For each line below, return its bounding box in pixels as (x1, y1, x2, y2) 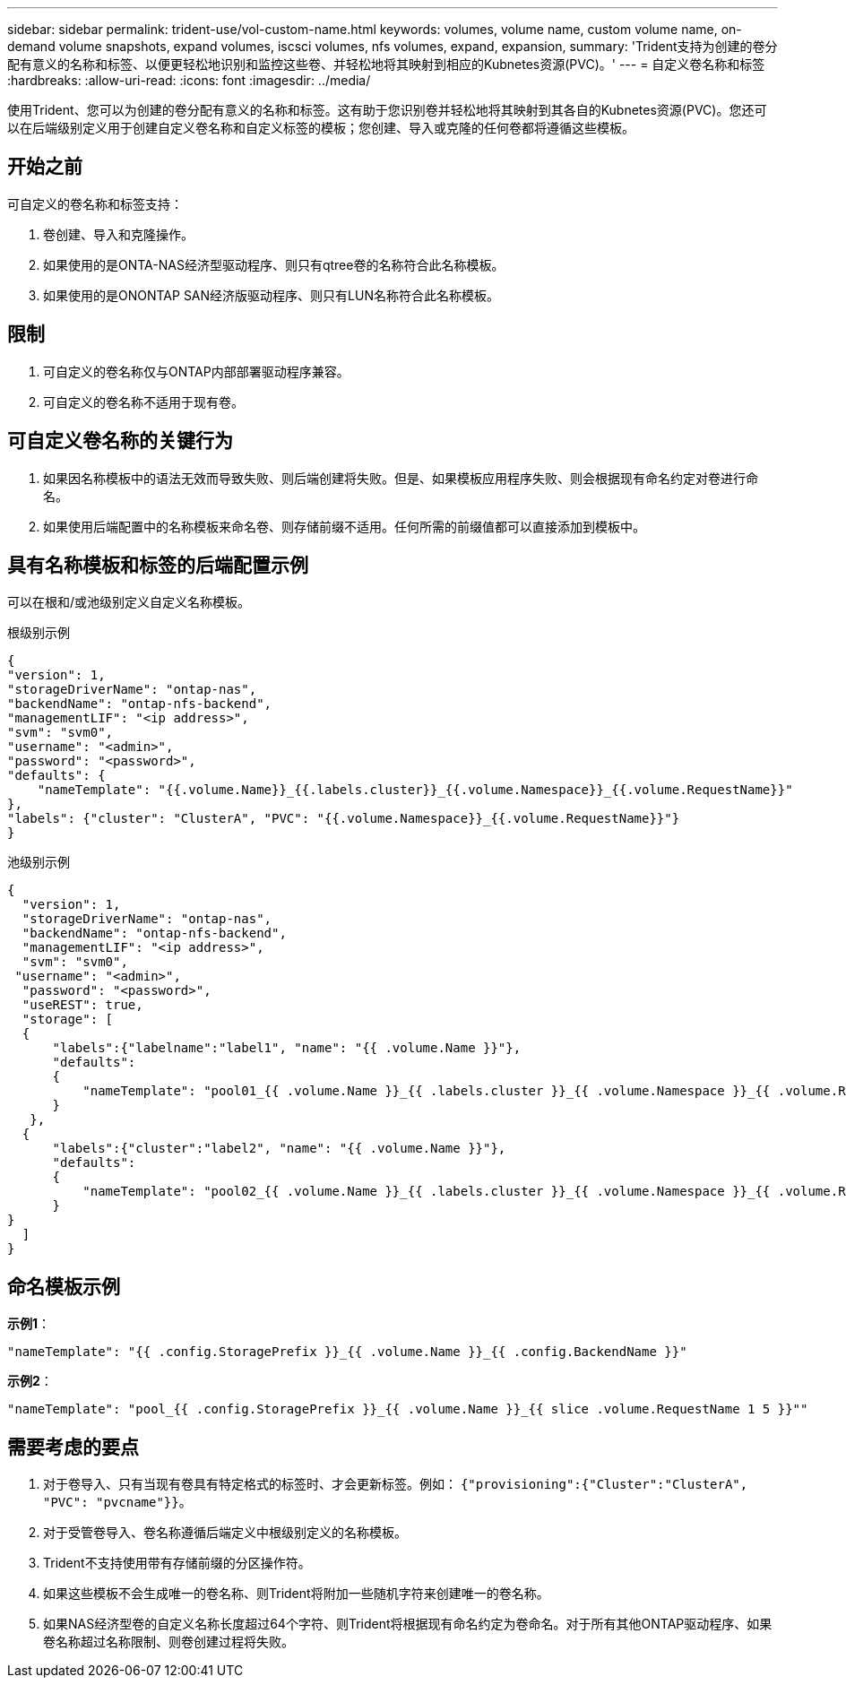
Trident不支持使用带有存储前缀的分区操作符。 (43, 1555, 311, 1571)
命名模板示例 (7, 1275, 120, 1298)
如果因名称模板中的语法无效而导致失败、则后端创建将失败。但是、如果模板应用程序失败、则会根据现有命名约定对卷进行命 (43, 470, 758, 486)
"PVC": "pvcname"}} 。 (43, 1494, 192, 1510)
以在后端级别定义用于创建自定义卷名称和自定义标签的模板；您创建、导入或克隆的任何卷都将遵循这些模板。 (7, 120, 634, 135)
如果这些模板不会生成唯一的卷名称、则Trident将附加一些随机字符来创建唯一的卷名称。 (43, 1586, 549, 1602)
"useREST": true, (22, 998, 143, 1013)
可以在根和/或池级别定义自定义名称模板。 (7, 594, 251, 610)
